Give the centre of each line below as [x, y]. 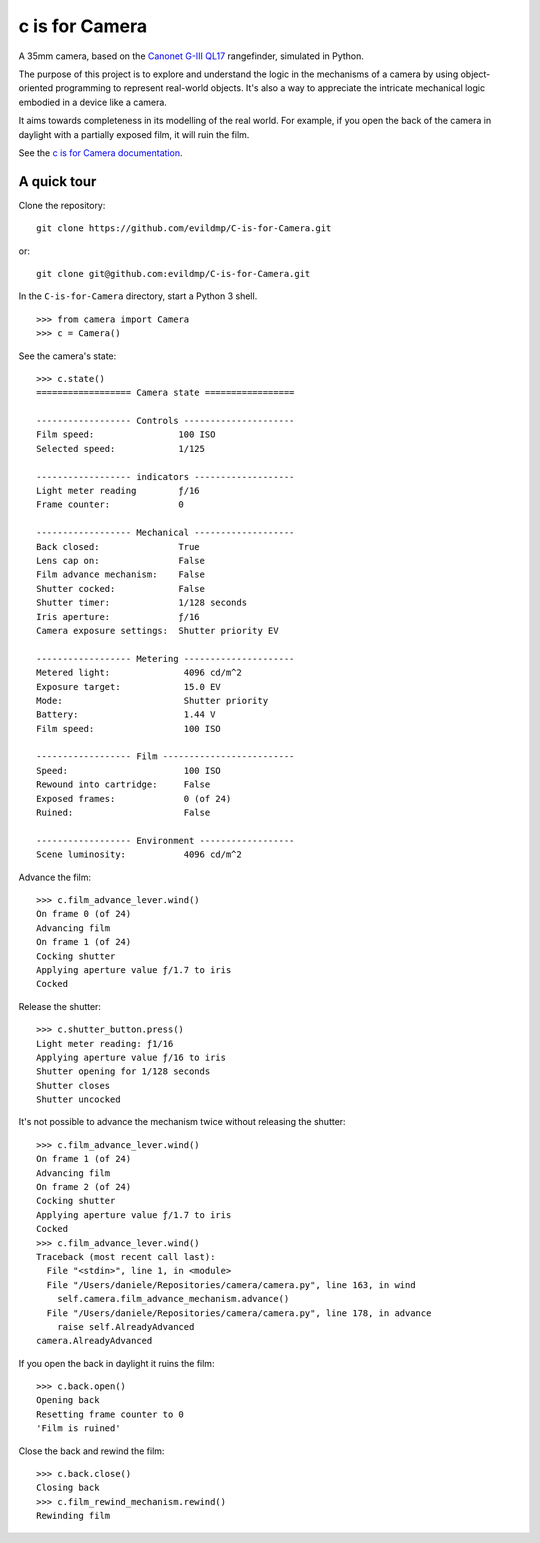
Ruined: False [123, 813]
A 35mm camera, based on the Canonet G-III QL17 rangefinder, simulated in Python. [191, 56]
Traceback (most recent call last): [126, 1256]
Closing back [68, 1488]
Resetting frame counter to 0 [110, 1414]
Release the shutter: [60, 1006]
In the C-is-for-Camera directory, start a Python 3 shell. [138, 296]
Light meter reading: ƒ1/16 [105, 1043]
